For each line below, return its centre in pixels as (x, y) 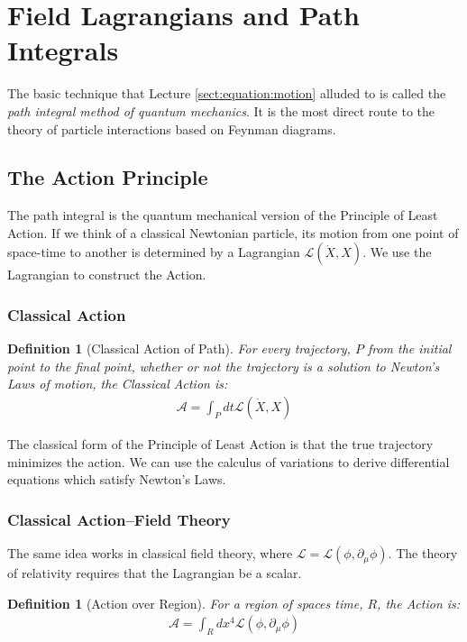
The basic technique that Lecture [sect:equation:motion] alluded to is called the (227, 93)
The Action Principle (108, 177)
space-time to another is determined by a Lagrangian (154, 252)
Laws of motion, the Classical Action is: (118, 384)
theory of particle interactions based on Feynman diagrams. (172, 128)
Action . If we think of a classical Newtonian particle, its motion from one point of (233, 232)
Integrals (63, 50)
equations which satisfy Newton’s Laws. (117, 479)
